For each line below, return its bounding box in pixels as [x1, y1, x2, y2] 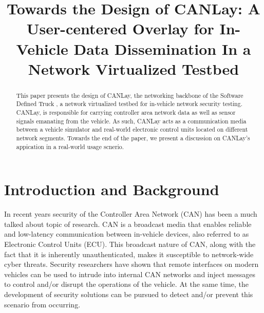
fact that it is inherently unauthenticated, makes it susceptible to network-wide [4, 248, 254, 259]
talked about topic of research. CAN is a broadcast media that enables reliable [4, 218, 252, 229]
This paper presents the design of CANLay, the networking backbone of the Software [16, 91, 243, 99]
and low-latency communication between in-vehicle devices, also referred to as [4, 228, 249, 239]
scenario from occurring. [4, 299, 81, 309]
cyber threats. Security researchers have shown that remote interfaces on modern [4, 259, 259, 269]
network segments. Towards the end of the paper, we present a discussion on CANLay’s [16, 134, 250, 142]
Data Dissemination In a [73, 38, 251, 59]
